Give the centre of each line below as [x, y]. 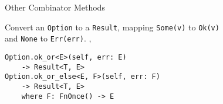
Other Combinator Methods [55, 7]
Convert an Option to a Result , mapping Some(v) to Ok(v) [112, 27]
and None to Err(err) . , [48, 38]
